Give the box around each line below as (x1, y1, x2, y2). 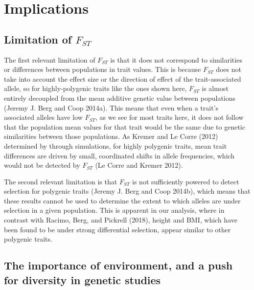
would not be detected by (4, 160, 80, 170)
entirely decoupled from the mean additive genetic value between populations (4, 92, 236, 103)
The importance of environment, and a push (4, 258, 233, 273)
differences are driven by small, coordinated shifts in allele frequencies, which (4, 150, 235, 160)
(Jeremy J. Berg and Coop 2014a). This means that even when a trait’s (4, 102, 219, 112)
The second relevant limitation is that (4, 176, 117, 186)
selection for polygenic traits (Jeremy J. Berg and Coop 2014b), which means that (4, 186, 251, 196)
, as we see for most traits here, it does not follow (95, 112, 244, 122)
